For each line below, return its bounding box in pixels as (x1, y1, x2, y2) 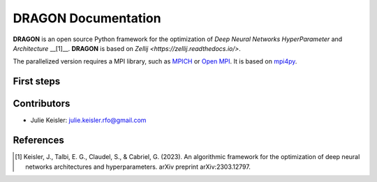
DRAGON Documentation (13, 10, 161, 26)
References (13, 135, 64, 146)
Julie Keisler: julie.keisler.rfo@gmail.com (30, 116, 147, 125)
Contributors (13, 98, 71, 109)
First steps (13, 75, 61, 87)
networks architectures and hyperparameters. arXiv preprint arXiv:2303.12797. (25, 162, 251, 171)
